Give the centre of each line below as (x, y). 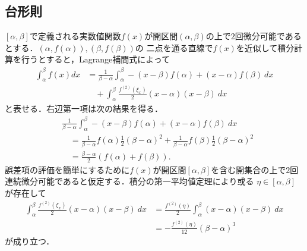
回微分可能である (268, 36)
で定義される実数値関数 (75, 36)
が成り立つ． (30, 241)
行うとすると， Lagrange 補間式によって (96, 59)
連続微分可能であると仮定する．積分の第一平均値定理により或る (129, 181)
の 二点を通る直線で (174, 47)
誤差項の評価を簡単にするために (67, 169)
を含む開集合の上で (249, 169)
